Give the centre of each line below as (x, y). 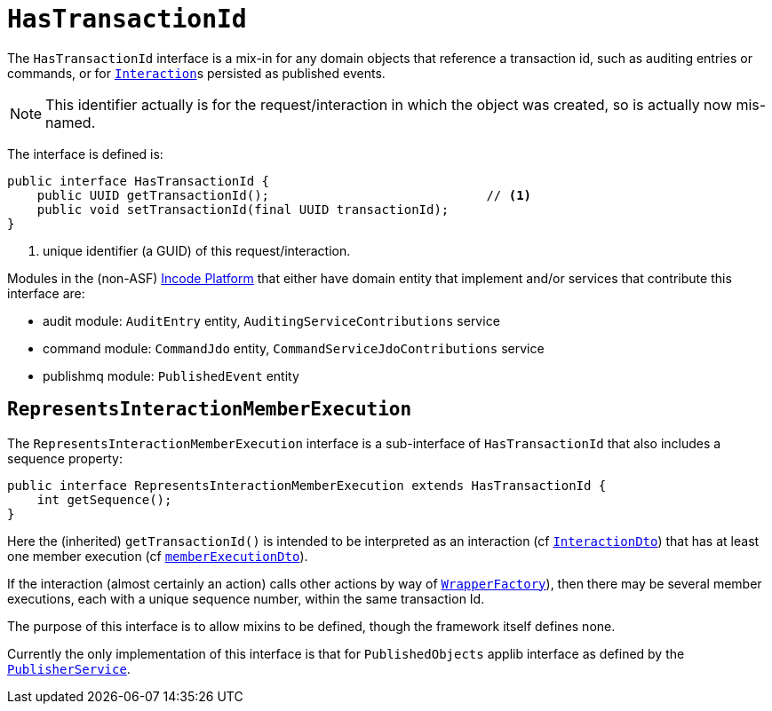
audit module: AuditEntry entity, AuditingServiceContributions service (271, 320)
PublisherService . (69, 668)
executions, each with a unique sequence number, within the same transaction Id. (246, 598)
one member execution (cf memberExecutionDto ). (158, 556)
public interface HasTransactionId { (139, 181)
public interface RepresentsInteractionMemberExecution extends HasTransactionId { (307, 485)
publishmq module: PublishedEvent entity (171, 375)
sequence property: (65, 458)
